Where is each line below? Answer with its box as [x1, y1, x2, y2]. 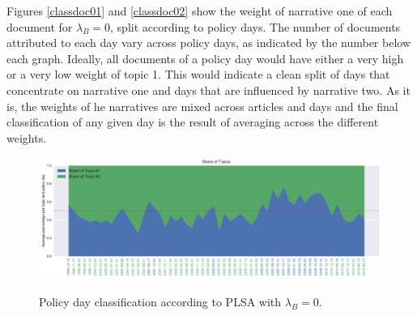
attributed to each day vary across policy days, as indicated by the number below [6, 34, 411, 51]
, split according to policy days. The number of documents [110, 18, 401, 35]
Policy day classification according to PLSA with [39, 293, 282, 310]
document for [6, 18, 73, 35]
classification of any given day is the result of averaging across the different [6, 113, 379, 130]
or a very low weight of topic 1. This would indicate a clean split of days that [6, 66, 390, 83]
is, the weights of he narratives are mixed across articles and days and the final [6, 97, 398, 114]
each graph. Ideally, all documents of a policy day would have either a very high [6, 49, 404, 66]
